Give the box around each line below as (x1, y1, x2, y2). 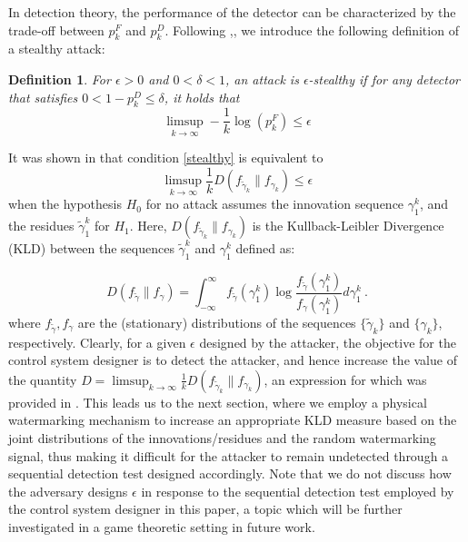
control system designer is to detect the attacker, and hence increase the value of (8, 350, 457, 370)
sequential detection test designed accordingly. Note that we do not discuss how (8, 464, 452, 483)
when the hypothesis (8, 194, 122, 213)
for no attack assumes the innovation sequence (145, 194, 404, 213)
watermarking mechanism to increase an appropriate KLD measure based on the (8, 410, 457, 429)
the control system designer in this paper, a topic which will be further (8, 499, 403, 518)
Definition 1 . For (8, 69, 111, 88)
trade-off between (8, 20, 105, 39)
